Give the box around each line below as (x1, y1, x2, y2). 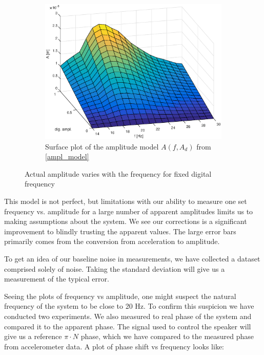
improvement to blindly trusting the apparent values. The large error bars (4, 226, 236, 236)
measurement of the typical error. (4, 273, 109, 284)
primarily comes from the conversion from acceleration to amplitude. (4, 236, 220, 247)
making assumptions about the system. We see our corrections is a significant (4, 216, 247, 227)
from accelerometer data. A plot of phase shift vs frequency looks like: (4, 341, 225, 351)
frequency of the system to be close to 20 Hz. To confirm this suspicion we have (4, 301, 254, 311)
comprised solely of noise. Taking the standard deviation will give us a (4, 263, 225, 274)
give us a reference (4, 331, 62, 342)
